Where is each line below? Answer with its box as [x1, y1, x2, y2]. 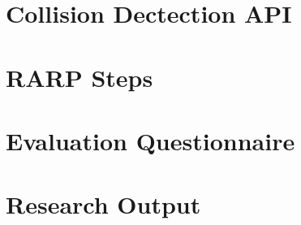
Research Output [6, 188, 201, 221]
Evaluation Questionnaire [6, 123, 295, 157]
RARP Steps [6, 60, 153, 93]
